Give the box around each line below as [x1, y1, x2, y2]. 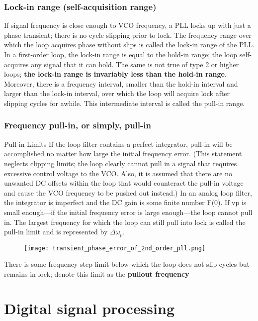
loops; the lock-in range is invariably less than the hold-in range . [4, 69, 227, 79]
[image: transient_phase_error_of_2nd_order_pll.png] [24, 244, 206, 252]
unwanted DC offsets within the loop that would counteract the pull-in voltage [4, 178, 244, 188]
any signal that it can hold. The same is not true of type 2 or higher [31, 59, 239, 69]
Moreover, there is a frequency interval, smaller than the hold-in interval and [4, 78, 238, 89]
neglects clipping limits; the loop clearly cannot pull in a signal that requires [4, 158, 237, 168]
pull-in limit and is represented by [4, 226, 108, 237]
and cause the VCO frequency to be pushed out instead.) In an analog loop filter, [4, 187, 252, 198]
